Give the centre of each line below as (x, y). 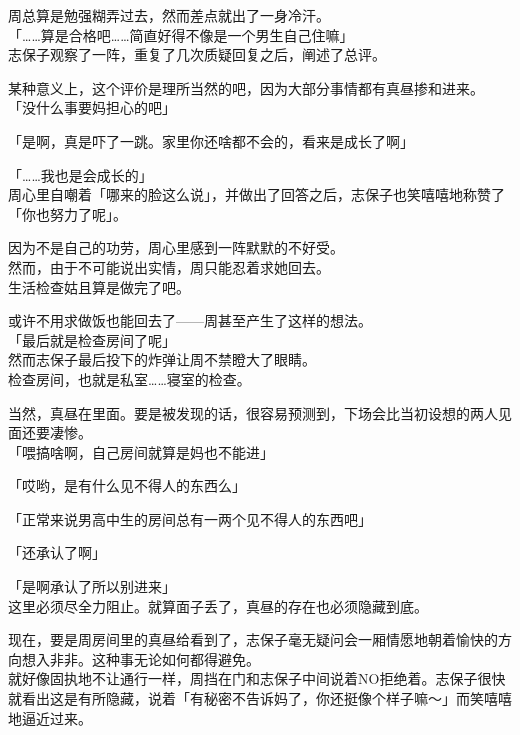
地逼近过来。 (50, 717)
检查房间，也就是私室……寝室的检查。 (129, 378)
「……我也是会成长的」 (80, 174)
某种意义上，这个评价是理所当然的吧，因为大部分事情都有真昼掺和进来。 (246, 87)
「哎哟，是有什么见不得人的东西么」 (127, 485)
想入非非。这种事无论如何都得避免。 (140, 658)
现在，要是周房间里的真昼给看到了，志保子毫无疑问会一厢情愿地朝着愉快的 (253, 639)
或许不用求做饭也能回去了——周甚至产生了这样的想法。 (190, 320)
